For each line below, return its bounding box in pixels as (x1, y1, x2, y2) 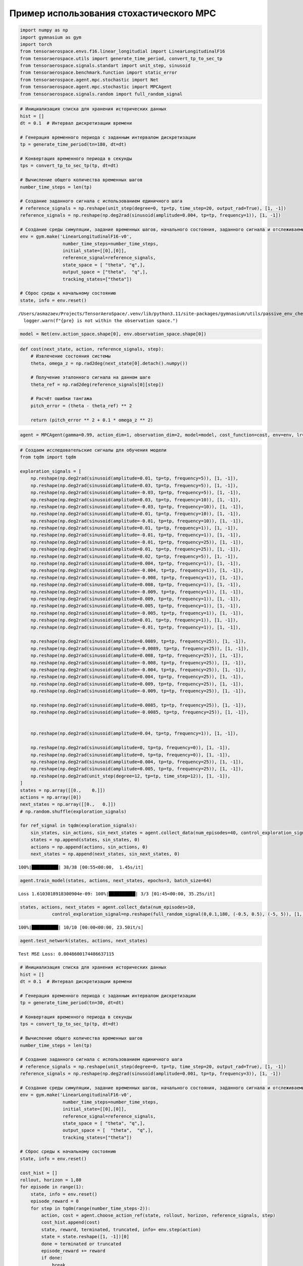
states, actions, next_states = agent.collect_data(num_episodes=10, (20, 904, 196, 910)
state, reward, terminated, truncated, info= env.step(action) (41, 1227, 201, 1233)
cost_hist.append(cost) (41, 1219, 100, 1225)
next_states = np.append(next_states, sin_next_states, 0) (30, 851, 180, 857)
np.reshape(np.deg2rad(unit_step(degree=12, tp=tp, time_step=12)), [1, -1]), (30, 773, 231, 779)
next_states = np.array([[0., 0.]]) (20, 802, 116, 807)
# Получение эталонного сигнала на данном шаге (30, 375, 151, 380)
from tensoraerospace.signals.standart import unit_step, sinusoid (20, 63, 191, 68)
